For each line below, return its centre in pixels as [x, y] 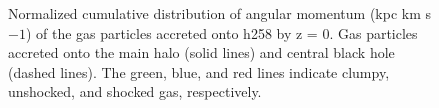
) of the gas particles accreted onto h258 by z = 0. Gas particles [221, 32]
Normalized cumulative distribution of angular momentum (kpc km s [220, 13]
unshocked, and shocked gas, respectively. [135, 91]
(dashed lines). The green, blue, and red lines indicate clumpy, [199, 71]
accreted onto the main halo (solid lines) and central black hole [201, 52]
